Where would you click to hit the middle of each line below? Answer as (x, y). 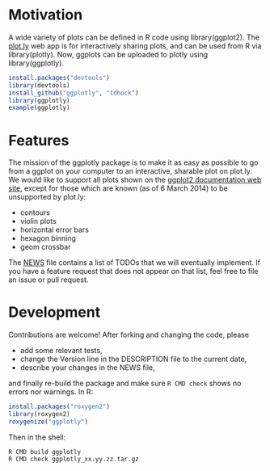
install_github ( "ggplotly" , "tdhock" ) (74, 93)
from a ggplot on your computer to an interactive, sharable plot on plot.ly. (130, 171)
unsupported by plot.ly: (47, 197)
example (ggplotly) (39, 108)
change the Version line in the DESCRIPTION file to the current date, (133, 359)
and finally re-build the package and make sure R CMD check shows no (125, 383)
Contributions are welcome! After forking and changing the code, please (129, 335)
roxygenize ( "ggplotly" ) (49, 422)
